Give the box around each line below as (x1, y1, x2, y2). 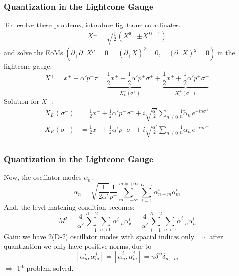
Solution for (4, 96, 40, 106)
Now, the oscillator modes (4, 172, 82, 182)
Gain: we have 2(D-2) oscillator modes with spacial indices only (4, 231, 195, 241)
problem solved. (26, 262, 74, 273)
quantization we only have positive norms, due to (4, 241, 152, 251)
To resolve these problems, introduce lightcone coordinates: (4, 20, 181, 30)
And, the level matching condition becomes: (4, 201, 135, 212)
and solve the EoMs (4, 48, 63, 58)
